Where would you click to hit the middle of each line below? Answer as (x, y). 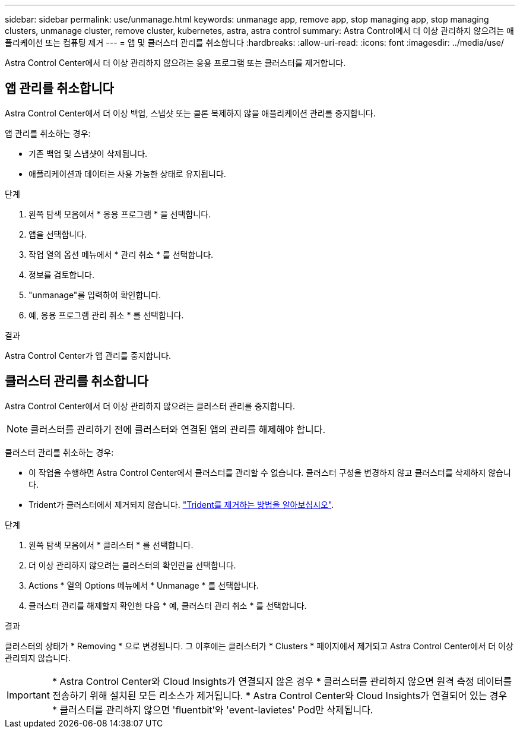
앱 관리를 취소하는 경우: (48, 133)
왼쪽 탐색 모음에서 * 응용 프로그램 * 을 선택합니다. (120, 214)
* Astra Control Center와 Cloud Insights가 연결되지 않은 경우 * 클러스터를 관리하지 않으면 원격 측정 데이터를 (282, 681)
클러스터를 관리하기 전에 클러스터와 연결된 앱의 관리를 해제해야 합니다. (178, 429)
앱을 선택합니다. (58, 234)
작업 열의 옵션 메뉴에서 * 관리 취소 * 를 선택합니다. (121, 254)
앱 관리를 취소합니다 (59, 89)
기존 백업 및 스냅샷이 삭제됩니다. (88, 153)
